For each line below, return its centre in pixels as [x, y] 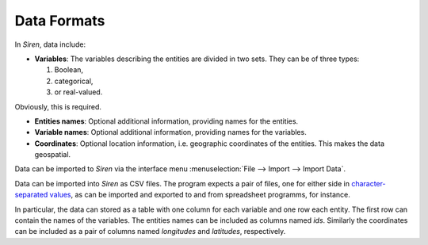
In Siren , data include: [50, 44]
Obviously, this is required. [58, 106]
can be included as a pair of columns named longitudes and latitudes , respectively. [150, 232]
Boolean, [69, 70]
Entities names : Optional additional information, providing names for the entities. [166, 121]
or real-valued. [78, 92]
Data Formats [60, 21]
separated [31, 195]
